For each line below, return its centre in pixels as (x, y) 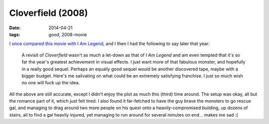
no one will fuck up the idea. (51, 83)
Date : (15, 28)
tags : (15, 34)
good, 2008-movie (68, 34)
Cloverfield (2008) (49, 13)
